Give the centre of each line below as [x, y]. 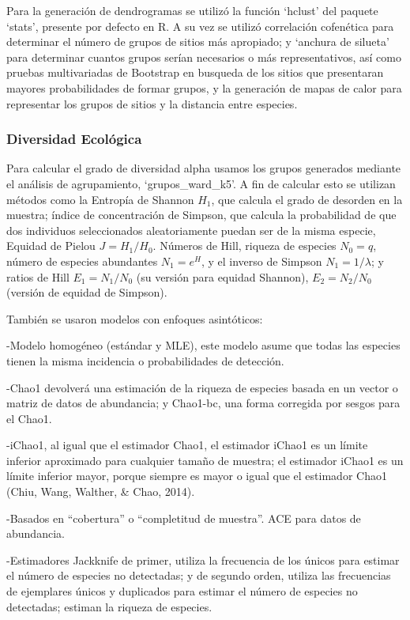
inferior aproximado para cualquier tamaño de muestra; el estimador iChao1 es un [205, 460]
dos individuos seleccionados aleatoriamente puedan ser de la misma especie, [191, 230]
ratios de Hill [38, 276]
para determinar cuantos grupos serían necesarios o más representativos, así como [204, 57]
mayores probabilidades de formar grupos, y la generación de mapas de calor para [204, 87]
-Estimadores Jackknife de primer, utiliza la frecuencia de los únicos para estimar [203, 560]
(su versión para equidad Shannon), [222, 276]
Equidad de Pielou [51, 246]
